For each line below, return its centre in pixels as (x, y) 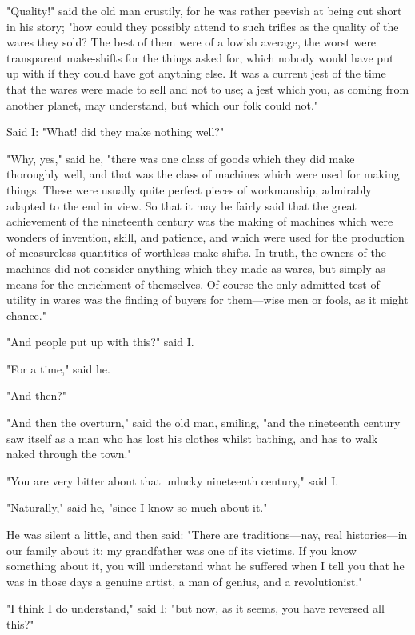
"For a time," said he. (58, 368)
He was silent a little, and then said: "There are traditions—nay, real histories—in (207, 535)
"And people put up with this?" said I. (100, 342)
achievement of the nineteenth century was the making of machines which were (200, 221)
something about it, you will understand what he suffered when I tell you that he (206, 566)
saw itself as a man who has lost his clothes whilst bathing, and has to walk (192, 438)
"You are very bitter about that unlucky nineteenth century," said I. (173, 480)
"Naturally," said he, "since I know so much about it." (137, 507)
